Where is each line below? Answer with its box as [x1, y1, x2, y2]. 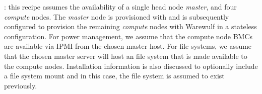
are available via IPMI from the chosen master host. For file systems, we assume [4, 41, 252, 51]
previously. [4, 80, 37, 90]
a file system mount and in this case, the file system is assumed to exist [4, 70, 225, 81]
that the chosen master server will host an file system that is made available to [4, 50, 247, 61]
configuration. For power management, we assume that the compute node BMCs [4, 31, 253, 41]
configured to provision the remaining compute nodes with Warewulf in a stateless [4, 21, 257, 32]
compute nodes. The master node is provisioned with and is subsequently [4, 11, 229, 22]
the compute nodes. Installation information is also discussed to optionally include [4, 60, 258, 71]
